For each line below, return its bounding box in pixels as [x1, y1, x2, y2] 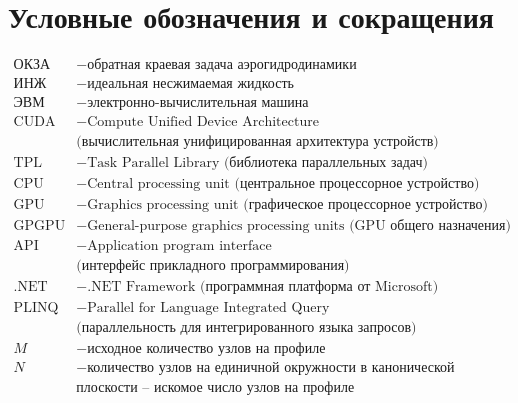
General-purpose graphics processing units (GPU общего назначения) [87, 219, 511, 234]
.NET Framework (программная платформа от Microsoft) [87, 280, 439, 295]
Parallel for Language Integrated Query [87, 300, 330, 315]
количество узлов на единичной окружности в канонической [87, 360, 455, 375]
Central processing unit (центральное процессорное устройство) [87, 177, 480, 192]
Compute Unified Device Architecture [87, 115, 319, 130]
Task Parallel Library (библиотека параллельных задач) [87, 156, 428, 171]
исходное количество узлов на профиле [87, 341, 326, 356]
